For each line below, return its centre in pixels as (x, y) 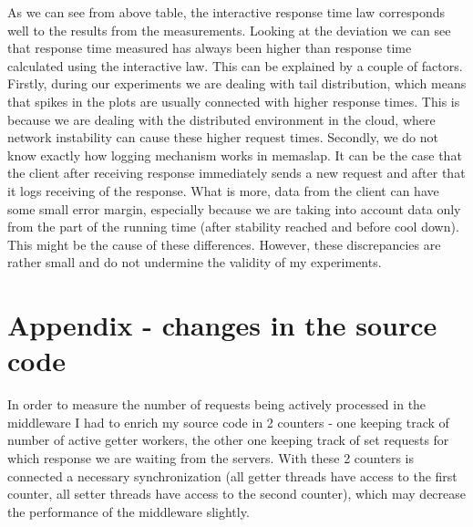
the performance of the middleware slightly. (129, 511)
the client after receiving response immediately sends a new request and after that (236, 173)
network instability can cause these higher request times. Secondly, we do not (223, 137)
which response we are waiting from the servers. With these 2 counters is (211, 458)
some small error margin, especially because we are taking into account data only (234, 208)
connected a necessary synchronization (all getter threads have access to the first (232, 475)
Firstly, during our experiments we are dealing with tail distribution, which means (237, 83)
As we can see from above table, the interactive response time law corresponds (226, 12)
